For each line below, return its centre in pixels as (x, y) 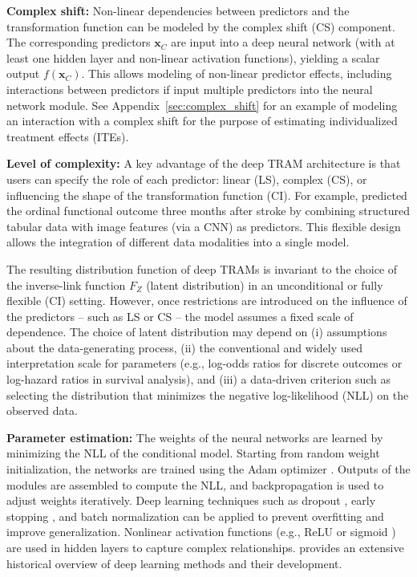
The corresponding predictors (79, 42)
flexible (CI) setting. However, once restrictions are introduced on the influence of (207, 301)
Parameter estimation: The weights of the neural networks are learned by (195, 437)
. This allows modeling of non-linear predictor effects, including (237, 73)
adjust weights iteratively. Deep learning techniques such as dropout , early (191, 500)
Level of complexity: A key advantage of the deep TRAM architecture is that (204, 163)
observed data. (42, 410)
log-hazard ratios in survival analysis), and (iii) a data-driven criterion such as (199, 379)
